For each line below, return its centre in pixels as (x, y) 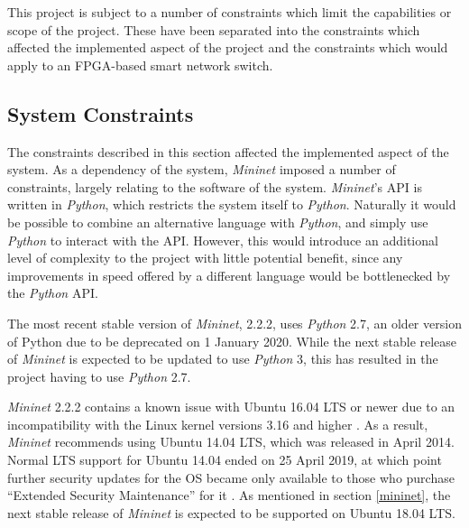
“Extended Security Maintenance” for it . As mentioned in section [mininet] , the (229, 495)
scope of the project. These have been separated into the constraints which (214, 29)
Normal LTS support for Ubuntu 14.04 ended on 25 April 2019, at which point (225, 460)
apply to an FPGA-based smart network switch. (140, 65)
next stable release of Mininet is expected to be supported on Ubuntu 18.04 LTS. (231, 512)
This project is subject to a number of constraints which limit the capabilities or (230, 12)
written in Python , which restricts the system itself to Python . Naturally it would (232, 204)
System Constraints (101, 113)
